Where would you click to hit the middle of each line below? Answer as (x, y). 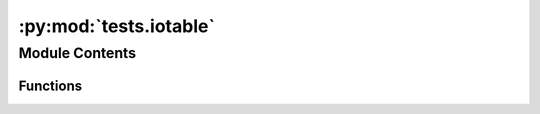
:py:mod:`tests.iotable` (116, 26)
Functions (50, 85)
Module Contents (77, 53)
